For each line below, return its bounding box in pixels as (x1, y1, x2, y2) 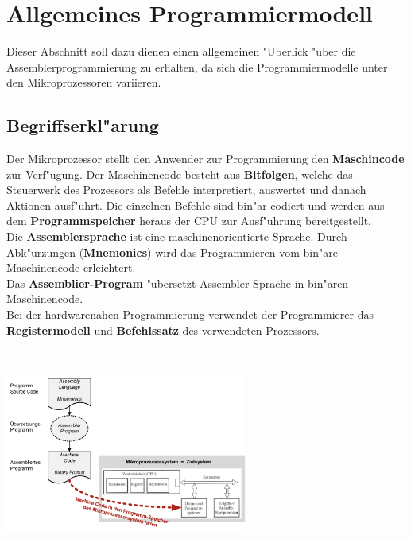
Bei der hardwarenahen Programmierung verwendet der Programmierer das (6, 306, 374, 323)
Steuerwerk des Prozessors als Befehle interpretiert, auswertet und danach (6, 181, 366, 198)
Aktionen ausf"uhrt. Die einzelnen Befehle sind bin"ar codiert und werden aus (6, 196, 385, 213)
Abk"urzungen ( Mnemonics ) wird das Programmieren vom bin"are (6, 243, 338, 260)
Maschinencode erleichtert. (6, 259, 136, 276)
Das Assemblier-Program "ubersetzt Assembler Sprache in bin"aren (6, 274, 349, 291)
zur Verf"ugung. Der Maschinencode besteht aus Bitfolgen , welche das (6, 165, 353, 182)
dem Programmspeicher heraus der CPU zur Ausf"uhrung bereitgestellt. (6, 212, 372, 229)
